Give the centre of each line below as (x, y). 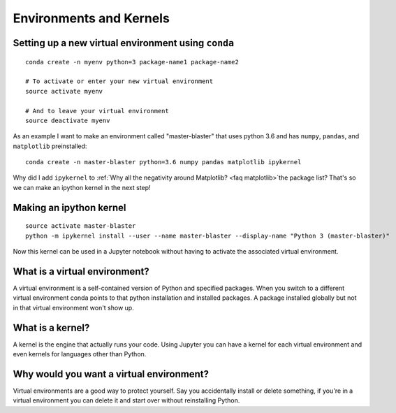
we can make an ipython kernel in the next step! (82, 187)
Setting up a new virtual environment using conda (123, 43)
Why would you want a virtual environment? (111, 374)
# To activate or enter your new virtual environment (119, 81)
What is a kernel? (51, 327)
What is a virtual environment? (81, 271)
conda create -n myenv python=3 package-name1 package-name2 (132, 62)
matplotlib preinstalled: (50, 146)
